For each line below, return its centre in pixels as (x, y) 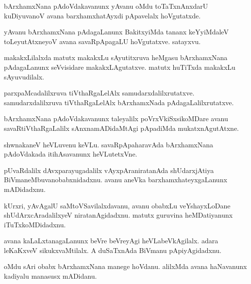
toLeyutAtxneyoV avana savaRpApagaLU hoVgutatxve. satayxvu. (102, 41)
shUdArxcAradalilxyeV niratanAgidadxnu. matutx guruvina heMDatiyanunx (118, 215)
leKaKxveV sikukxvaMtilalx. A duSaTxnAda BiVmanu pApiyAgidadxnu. (113, 250)
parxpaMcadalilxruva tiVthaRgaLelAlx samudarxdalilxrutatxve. (99, 93)
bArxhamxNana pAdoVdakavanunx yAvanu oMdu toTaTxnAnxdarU (106, 6)
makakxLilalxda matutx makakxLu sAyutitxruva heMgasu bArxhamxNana (116, 57)
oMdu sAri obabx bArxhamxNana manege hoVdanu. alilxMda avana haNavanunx (125, 266)
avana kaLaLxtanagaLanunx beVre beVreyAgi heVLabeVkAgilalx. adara (111, 241)
